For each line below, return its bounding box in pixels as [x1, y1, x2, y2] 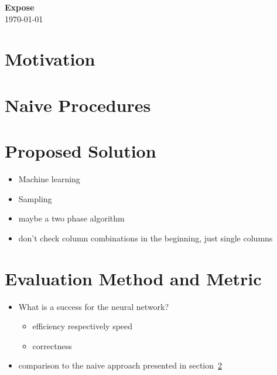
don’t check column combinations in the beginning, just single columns [18, 231, 273, 244]
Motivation [5, 47, 95, 71]
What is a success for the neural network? [18, 300, 169, 312]
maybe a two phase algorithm [18, 212, 125, 224]
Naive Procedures [5, 93, 151, 117]
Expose [5, 1, 35, 13]
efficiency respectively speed [32, 320, 133, 332]
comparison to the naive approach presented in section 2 [18, 359, 223, 371]
